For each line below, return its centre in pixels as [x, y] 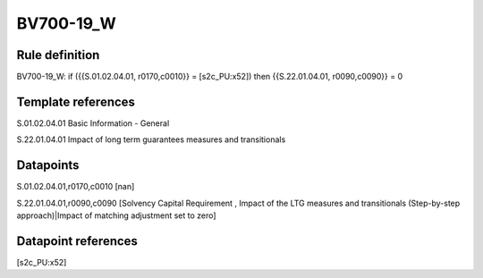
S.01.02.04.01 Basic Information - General [93, 123]
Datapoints [48, 165]
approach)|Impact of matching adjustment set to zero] [116, 215]
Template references [76, 101]
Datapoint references [77, 241]
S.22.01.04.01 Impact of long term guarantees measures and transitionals [151, 139]
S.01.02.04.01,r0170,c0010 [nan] [76, 187]
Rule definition [58, 55]
